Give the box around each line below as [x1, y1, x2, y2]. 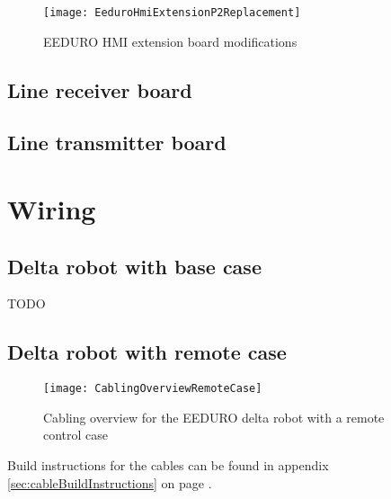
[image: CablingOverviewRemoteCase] [43, 382, 262, 396]
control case [43, 425, 109, 444]
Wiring [7, 191, 96, 227]
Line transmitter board [7, 129, 227, 156]
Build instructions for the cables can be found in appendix [7, 456, 329, 475]
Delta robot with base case [7, 252, 262, 280]
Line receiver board [7, 76, 192, 103]
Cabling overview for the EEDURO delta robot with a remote [43, 407, 385, 426]
